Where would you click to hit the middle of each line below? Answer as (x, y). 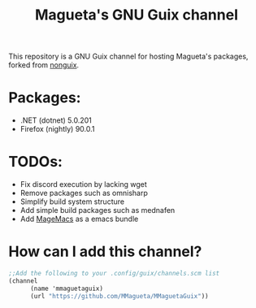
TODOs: (36, 162)
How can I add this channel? (105, 252)
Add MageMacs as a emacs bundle (79, 219)
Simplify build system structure (72, 202)
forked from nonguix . (44, 65)
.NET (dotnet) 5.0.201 (56, 120)
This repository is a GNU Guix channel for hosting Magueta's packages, (128, 56)
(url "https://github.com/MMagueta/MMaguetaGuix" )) (119, 296)
